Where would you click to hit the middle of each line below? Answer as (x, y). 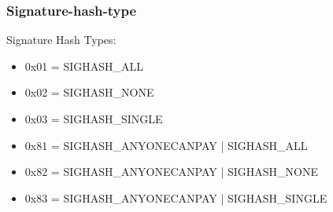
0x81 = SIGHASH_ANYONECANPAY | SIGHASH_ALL (166, 145)
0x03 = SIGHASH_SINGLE (94, 119)
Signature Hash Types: (61, 40)
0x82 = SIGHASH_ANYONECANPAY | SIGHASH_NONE (172, 172)
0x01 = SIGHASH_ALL (84, 66)
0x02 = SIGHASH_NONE (89, 92)
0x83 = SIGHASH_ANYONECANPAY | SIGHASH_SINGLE (176, 197)
